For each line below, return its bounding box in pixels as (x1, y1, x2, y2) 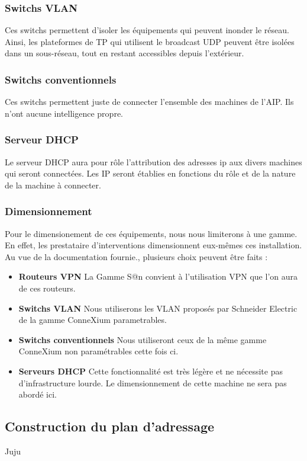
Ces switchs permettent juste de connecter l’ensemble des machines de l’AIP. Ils (5, 95, 294, 108)
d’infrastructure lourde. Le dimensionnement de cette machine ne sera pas (18, 376, 287, 389)
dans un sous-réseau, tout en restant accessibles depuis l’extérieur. (5, 47, 244, 59)
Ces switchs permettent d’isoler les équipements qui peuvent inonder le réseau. (5, 24, 289, 36)
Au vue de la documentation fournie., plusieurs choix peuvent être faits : (5, 250, 268, 262)
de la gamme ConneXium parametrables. (18, 313, 167, 326)
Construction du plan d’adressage (5, 417, 215, 436)
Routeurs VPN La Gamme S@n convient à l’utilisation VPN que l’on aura (18, 270, 298, 283)
